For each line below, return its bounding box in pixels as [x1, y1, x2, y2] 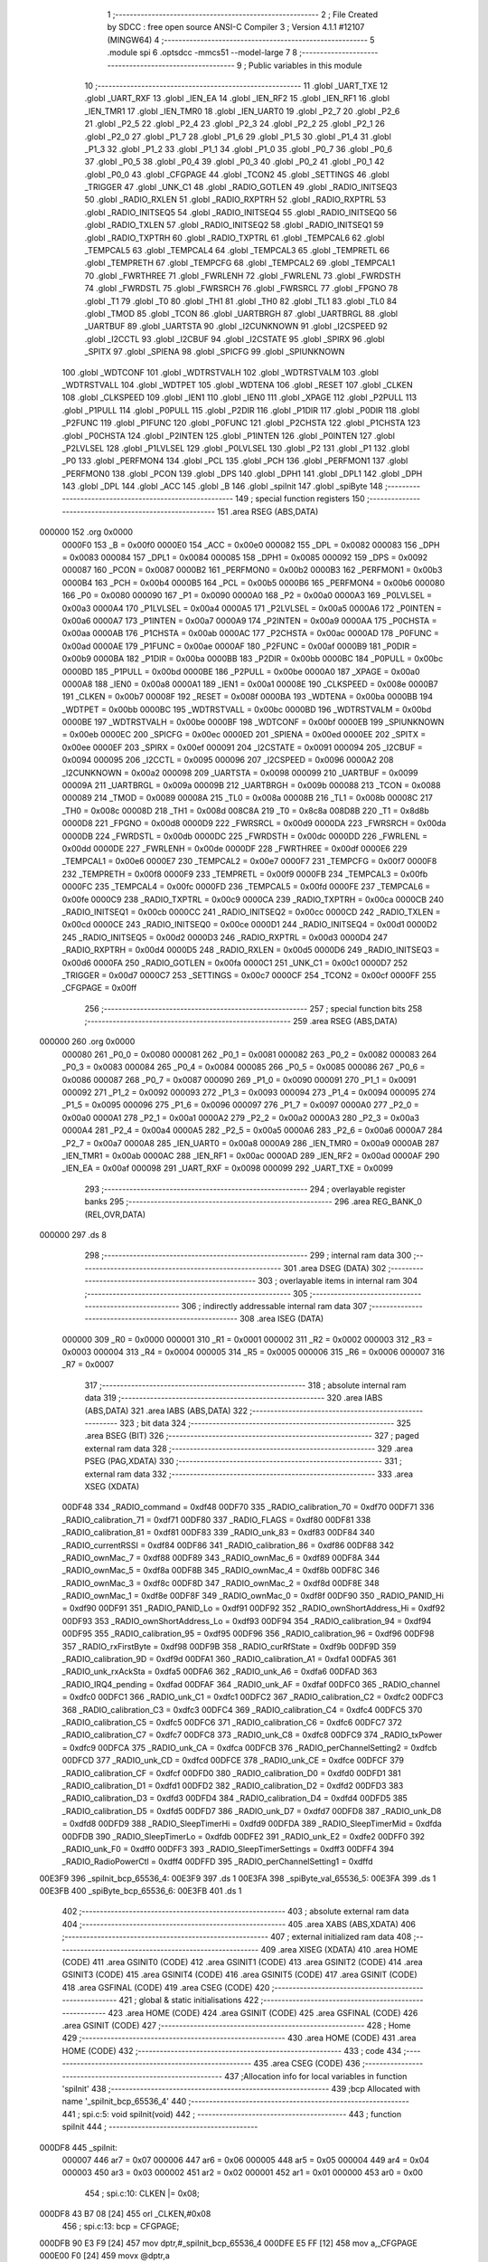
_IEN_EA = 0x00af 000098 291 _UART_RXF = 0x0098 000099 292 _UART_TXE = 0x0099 [61, 1163, 393, 1174]
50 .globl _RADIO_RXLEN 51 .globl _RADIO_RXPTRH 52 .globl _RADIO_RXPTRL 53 [84, 195, 387, 205]
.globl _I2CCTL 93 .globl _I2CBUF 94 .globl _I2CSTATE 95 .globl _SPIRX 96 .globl [84, 333, 385, 344]
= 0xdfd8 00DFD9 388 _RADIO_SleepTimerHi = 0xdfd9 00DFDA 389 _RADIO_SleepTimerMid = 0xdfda [61, 1819, 442, 1830]
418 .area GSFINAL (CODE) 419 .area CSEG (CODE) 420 [61, 1982, 270, 1992]
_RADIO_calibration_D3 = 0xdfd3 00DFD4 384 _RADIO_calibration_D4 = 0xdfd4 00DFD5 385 [61, 1792, 408, 1804]
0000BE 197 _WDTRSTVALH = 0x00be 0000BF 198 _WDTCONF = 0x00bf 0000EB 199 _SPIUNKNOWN [61, 717, 445, 727]
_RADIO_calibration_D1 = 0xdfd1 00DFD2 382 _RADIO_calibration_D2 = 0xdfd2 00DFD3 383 [61, 1780, 404, 1791]
